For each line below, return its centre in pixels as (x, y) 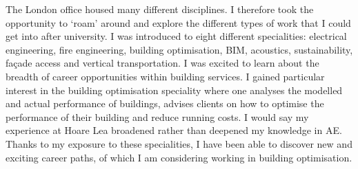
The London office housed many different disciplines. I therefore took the (160, 9)
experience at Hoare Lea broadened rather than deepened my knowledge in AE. (174, 130)
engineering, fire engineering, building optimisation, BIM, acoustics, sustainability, (179, 49)
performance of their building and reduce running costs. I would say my (157, 116)
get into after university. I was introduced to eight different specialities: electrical (176, 36)
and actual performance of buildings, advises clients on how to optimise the (165, 103)
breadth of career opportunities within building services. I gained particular (165, 76)
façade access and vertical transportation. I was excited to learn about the (162, 63)
